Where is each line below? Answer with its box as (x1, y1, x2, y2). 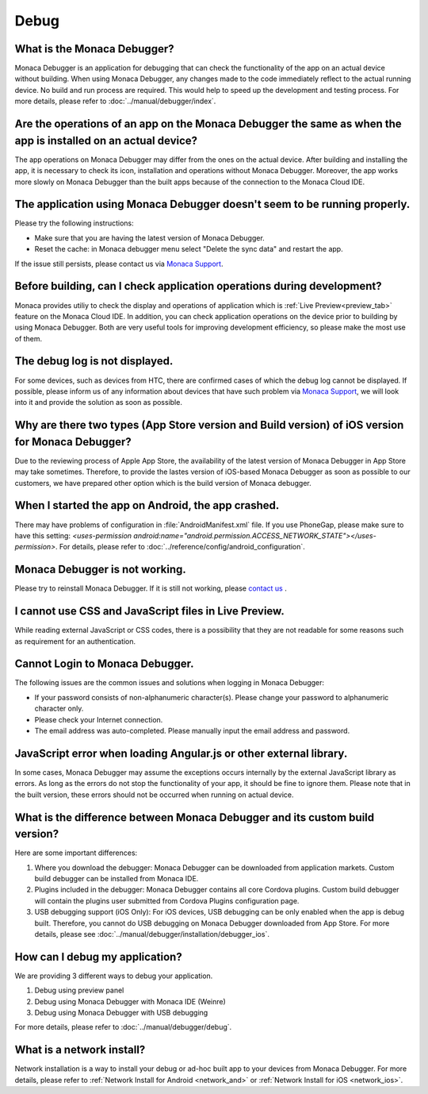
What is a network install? (14, 1043, 146, 1057)
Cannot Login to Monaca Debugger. (14, 657, 194, 671)
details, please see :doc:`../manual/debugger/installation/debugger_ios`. (34, 929, 269, 938)
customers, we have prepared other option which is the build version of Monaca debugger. (14, 478, 312, 487)
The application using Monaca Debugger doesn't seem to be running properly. (14, 198, 411, 211)
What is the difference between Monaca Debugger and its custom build (14, 811, 375, 824)
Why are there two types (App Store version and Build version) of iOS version (14, 418, 404, 432)
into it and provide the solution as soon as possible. (14, 398, 182, 407)
